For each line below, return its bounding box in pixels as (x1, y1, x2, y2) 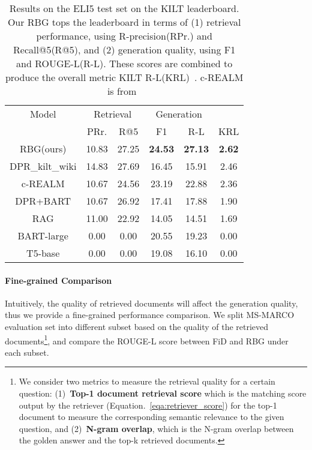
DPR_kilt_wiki (10, 159, 77, 173)
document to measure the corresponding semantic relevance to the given (19, 410, 284, 423)
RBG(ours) (19, 142, 67, 155)
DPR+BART (15, 194, 71, 208)
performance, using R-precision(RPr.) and (36, 29, 212, 43)
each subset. (5, 346, 49, 358)
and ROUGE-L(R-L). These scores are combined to (16, 56, 233, 70)
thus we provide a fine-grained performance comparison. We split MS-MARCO (5, 308, 295, 321)
